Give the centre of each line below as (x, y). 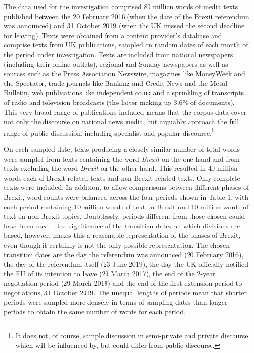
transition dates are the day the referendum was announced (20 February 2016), (124, 254)
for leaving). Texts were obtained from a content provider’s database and (113, 35)
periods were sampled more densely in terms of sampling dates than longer (116, 302)
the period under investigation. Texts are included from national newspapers (118, 54)
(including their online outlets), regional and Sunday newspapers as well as (116, 64)
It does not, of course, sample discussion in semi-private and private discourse (132, 335)
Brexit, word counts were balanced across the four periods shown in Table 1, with (126, 197)
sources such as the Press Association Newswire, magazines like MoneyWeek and (125, 73)
